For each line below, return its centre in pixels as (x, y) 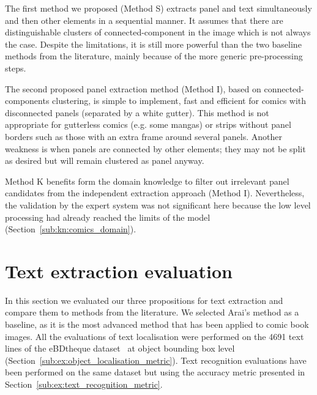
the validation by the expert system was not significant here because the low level (158, 205)
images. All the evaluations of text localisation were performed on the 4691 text (155, 336)
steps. (16, 68)
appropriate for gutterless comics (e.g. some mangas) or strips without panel (148, 124)
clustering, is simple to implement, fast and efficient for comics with (179, 101)
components (27, 101)
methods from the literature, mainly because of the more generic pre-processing (154, 56)
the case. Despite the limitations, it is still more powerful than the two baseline (153, 44)
